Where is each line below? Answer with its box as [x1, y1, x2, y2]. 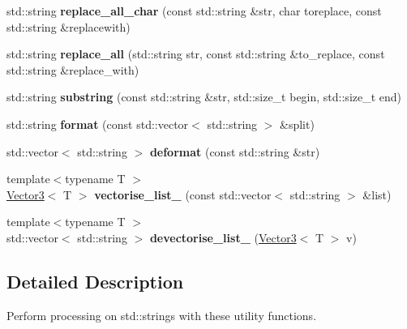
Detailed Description [6, 268, 184, 293]
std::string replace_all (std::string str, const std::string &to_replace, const [6, 45, 385, 62]
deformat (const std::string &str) [149, 143, 320, 160]
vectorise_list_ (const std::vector [94, 186, 272, 203]
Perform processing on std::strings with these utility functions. [6, 306, 317, 323]
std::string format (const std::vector [6, 115, 189, 132]
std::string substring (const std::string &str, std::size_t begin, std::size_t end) [6, 88, 402, 105]
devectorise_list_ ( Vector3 [149, 229, 297, 246]
